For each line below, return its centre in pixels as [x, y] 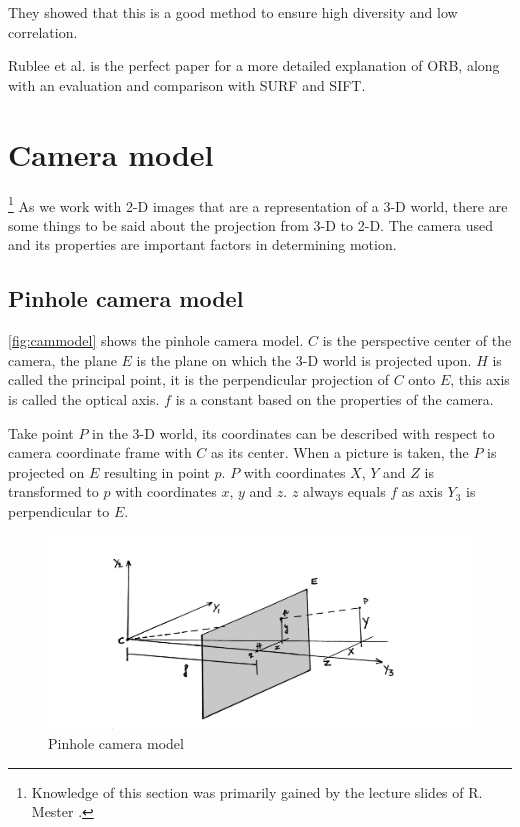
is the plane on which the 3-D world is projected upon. [304, 359]
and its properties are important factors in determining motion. [202, 244]
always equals [344, 491]
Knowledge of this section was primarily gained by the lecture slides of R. [257, 791]
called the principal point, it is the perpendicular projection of [199, 379]
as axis [422, 491]
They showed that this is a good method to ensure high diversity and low [233, 12]
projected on [46, 471]
